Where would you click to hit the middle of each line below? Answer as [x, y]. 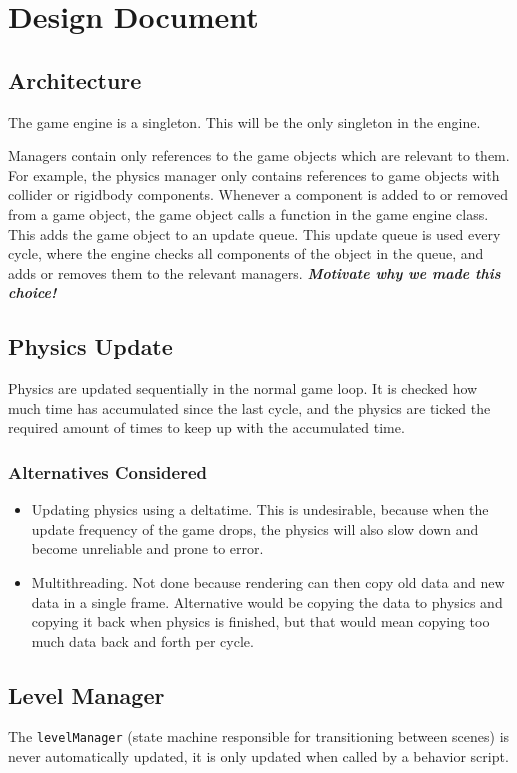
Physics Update [90, 346]
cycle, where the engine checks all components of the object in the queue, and [246, 253]
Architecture [75, 79]
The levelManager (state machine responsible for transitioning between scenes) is [259, 736]
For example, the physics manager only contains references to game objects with [254, 174]
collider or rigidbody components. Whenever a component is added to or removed [258, 194]
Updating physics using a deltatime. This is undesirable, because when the [260, 509]
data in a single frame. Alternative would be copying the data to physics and [267, 601]
